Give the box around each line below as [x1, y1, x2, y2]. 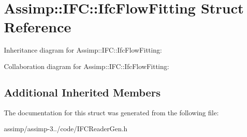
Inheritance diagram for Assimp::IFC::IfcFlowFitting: [4, 45, 162, 55]
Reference [4, 17, 71, 37]
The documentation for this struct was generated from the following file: [4, 107, 219, 117]
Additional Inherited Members [4, 84, 161, 99]
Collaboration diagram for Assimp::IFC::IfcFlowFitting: [4, 61, 169, 71]
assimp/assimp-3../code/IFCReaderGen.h [4, 123, 128, 134]
